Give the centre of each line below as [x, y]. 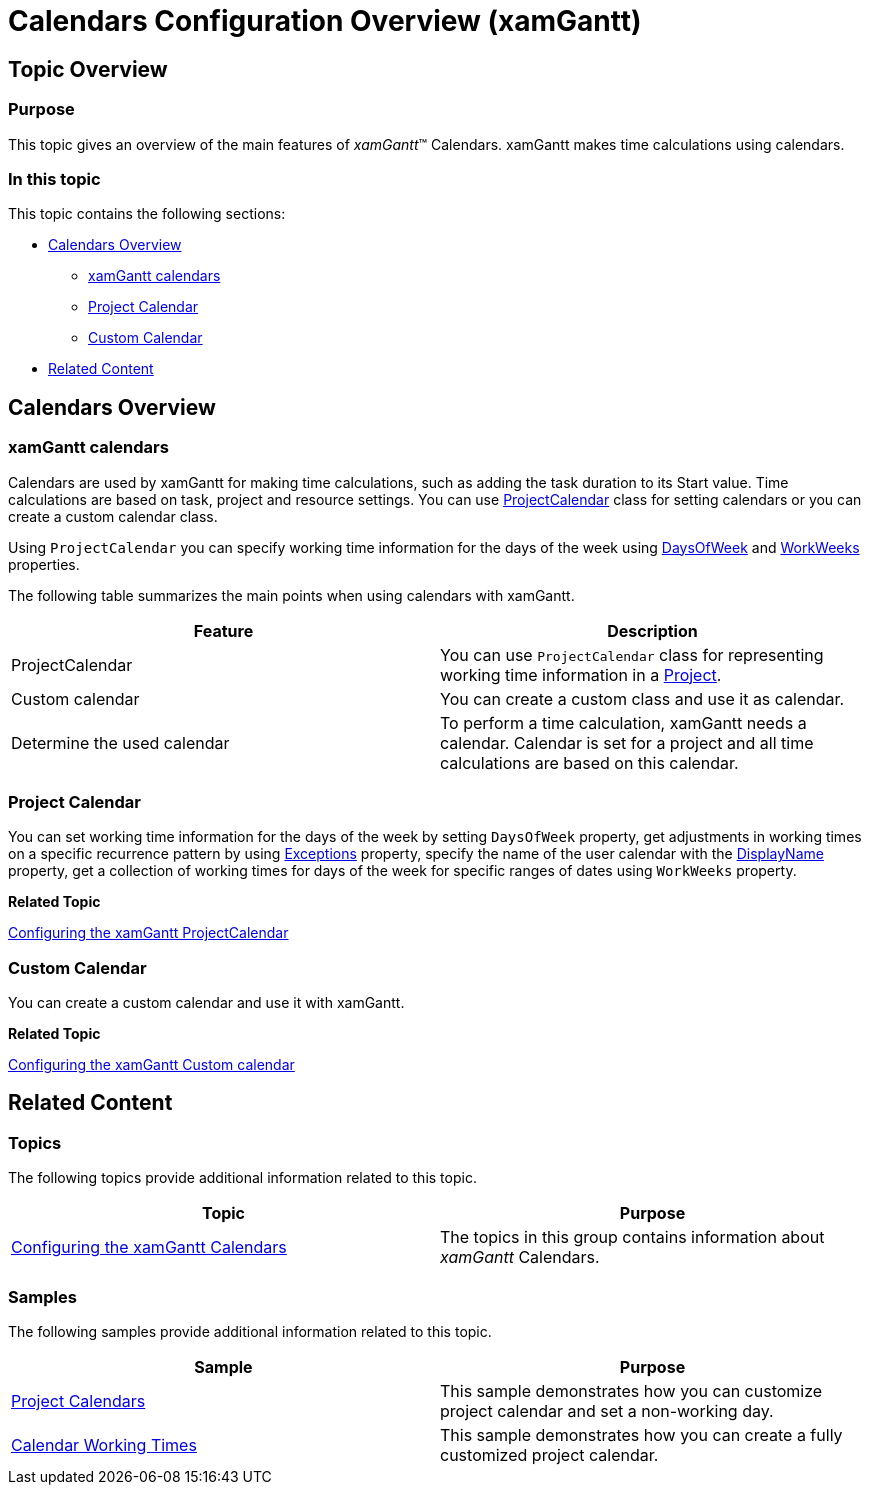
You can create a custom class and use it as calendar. [642, 698]
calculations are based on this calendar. [589, 762]
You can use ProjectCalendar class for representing [632, 654]
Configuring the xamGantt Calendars [149, 1247]
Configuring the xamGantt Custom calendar [151, 1065]
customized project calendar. [549, 1454]
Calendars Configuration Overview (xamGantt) [325, 21]
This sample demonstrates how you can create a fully [641, 1434]
